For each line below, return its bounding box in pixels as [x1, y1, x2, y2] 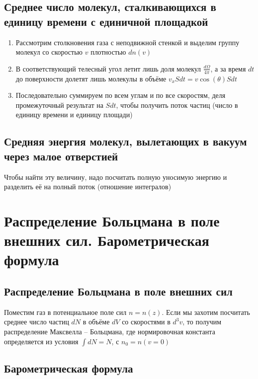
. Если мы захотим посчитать [162, 306, 250, 317]
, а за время [210, 63, 246, 74]
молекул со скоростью [15, 47, 83, 57]
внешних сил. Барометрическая [4, 230, 209, 250]
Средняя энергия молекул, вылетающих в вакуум [4, 134, 247, 149]
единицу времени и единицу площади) [15, 109, 133, 120]
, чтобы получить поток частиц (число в [116, 99, 238, 110]
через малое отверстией [4, 148, 118, 163]
